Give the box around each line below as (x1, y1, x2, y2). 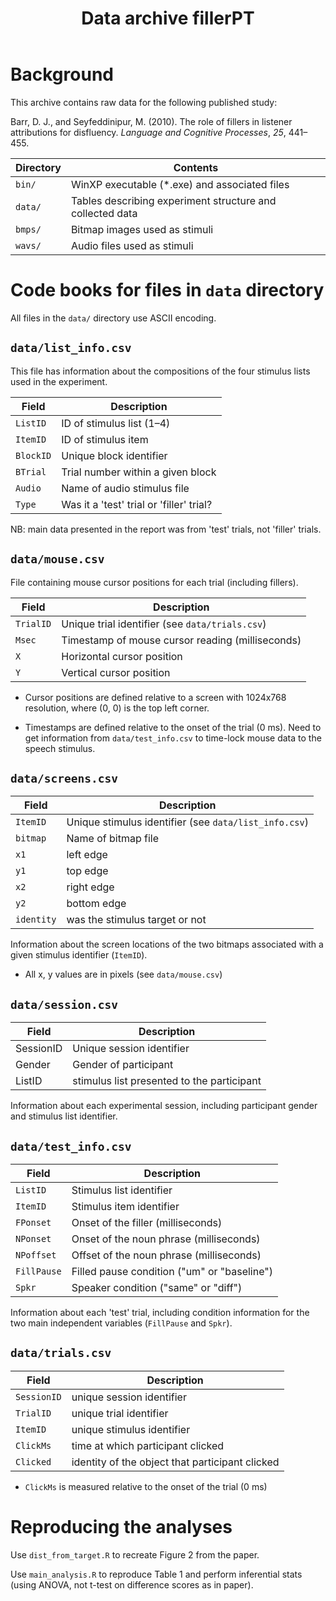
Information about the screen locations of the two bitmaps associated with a (10, 938, 324, 951)
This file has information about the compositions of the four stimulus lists (10, 365, 311, 377)
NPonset (15, 1233, 52, 1244)
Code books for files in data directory (10, 279, 325, 302)
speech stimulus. (24, 742, 96, 754)
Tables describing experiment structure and (70, 193, 277, 207)
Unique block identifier (61, 448, 168, 462)
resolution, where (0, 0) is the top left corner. (24, 702, 210, 714)
